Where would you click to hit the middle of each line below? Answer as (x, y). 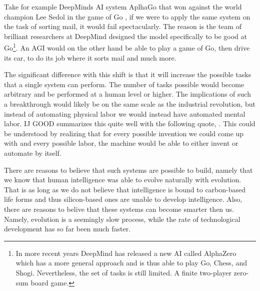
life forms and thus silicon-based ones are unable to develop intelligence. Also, (123, 199)
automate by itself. (33, 153)
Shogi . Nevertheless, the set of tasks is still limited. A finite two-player (123, 272)
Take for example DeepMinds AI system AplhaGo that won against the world (123, 7)
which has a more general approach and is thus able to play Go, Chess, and (131, 263)
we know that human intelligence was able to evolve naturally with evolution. (123, 180)
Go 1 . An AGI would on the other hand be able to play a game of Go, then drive (127, 47)
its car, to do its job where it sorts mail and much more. (90, 57)
